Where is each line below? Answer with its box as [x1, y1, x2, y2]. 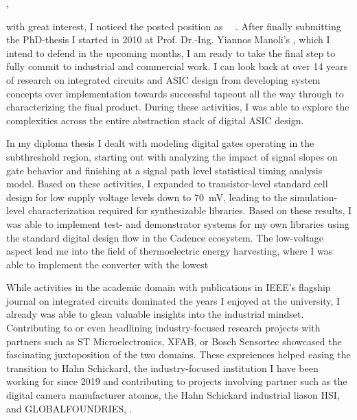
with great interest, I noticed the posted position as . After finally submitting [6, 19, 341, 33]
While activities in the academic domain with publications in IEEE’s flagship [6, 280, 331, 294]
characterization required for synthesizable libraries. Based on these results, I [27, 203, 352, 218]
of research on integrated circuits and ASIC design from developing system [6, 72, 321, 86]
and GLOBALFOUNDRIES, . [6, 401, 133, 415]
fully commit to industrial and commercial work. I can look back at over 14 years [6, 59, 348, 73]
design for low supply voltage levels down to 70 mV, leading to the [6, 189, 288, 204]
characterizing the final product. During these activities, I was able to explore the [6, 100, 349, 114]
